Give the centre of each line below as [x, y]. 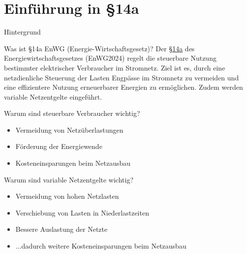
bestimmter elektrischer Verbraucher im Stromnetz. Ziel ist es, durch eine [115, 67]
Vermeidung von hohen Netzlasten [67, 196]
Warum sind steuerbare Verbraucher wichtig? [72, 113]
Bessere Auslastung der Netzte [62, 229]
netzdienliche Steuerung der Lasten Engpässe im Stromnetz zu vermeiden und [122, 77]
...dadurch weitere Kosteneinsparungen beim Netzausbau [101, 246]
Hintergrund [22, 32]
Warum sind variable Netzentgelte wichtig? [69, 179]
